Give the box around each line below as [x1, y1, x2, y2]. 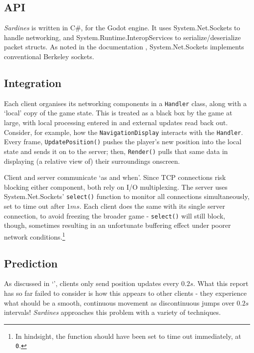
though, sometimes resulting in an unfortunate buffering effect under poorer [4, 220, 231, 230]
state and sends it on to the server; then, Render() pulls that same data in [4, 146, 228, 156]
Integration [4, 75, 62, 90]
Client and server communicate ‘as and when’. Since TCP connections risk [4, 172, 226, 182]
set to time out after [4, 201, 65, 211]
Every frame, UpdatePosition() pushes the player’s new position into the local [4, 136, 242, 147]
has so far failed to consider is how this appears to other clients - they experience [4, 287, 247, 298]
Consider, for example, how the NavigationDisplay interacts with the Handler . [4, 127, 243, 137]
